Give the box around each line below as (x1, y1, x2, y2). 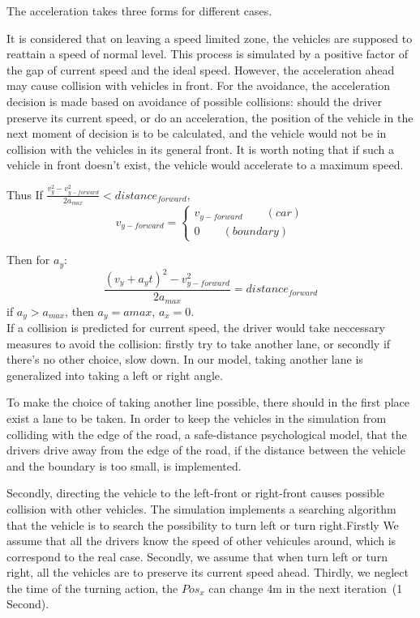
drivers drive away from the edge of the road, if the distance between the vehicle (6, 441, 405, 458)
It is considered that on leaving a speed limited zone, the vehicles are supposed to (6, 29, 413, 46)
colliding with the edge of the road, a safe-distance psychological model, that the (6, 425, 407, 442)
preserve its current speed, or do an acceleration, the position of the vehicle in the (6, 109, 414, 126)
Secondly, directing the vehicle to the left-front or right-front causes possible (6, 484, 385, 501)
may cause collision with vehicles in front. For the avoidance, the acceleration (6, 77, 391, 94)
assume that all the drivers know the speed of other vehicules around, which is (6, 532, 396, 549)
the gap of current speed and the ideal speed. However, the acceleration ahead (6, 61, 395, 78)
